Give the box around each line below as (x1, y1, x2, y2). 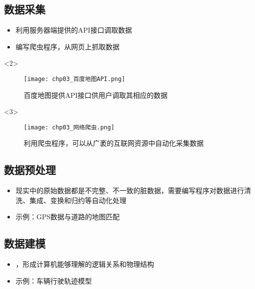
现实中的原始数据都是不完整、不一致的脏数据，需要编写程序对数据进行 (15, 185, 244, 196)
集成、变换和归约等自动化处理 (29, 195, 127, 205)
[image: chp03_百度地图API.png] (24, 75, 126, 83)
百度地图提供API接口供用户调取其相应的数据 (24, 89, 168, 100)
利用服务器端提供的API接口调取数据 (15, 25, 132, 35)
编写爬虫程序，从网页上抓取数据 (15, 41, 120, 51)
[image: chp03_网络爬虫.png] (24, 124, 115, 131)
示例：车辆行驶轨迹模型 (15, 275, 92, 286)
